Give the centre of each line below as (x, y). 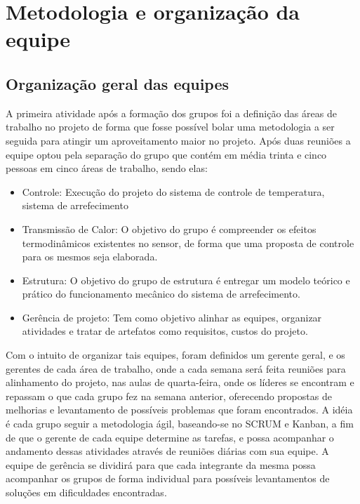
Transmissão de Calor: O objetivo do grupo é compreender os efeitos (169, 228)
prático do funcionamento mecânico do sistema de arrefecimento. (161, 294)
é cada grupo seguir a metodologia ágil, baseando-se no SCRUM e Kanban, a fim (180, 424)
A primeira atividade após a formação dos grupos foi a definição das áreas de (171, 113)
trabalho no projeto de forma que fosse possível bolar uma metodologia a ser (170, 127)
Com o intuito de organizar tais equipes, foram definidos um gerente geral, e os (175, 355)
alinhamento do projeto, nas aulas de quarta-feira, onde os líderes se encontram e (180, 382)
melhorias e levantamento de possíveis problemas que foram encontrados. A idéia (179, 410)
